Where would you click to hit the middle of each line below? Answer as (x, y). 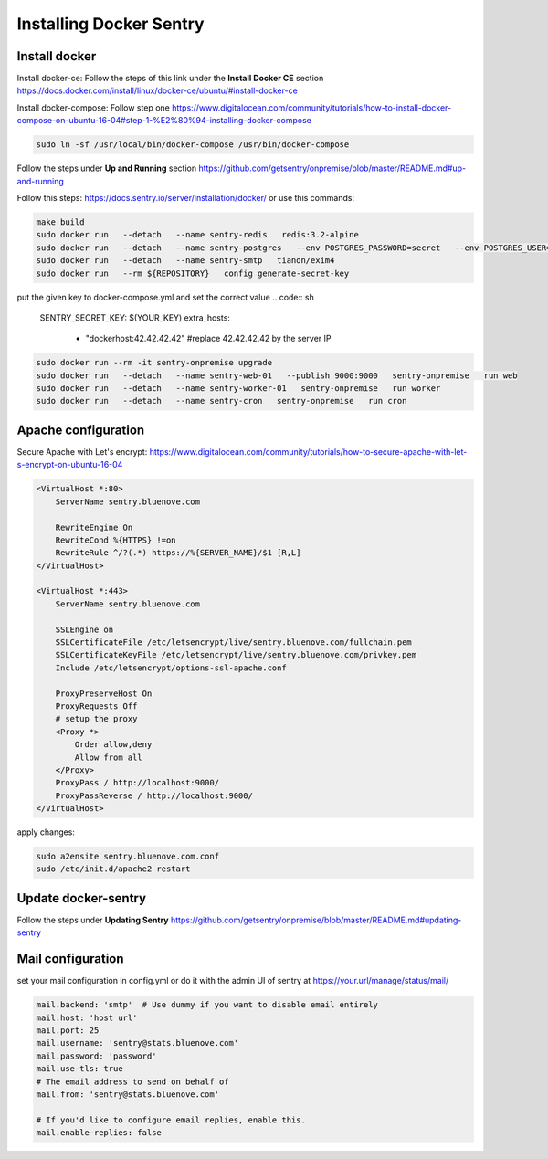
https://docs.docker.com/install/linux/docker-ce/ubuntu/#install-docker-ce (158, 90)
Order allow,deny (113, 745)
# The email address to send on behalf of (132, 1081)
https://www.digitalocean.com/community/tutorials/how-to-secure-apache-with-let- (308, 451)
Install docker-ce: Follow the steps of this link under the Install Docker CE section (170, 79)
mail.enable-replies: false (99, 1133)
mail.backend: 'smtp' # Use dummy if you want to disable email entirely (207, 1005)
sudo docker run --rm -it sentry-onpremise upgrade (154, 363)
